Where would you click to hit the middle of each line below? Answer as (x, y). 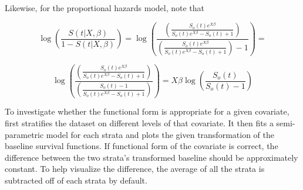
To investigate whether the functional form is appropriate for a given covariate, (147, 111)
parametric (24, 134)
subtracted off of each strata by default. (76, 180)
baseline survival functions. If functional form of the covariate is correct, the (142, 146)
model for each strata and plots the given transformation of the (160, 134)
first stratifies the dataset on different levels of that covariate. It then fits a (139, 123)
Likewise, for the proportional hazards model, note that (105, 8)
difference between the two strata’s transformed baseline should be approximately (151, 157)
